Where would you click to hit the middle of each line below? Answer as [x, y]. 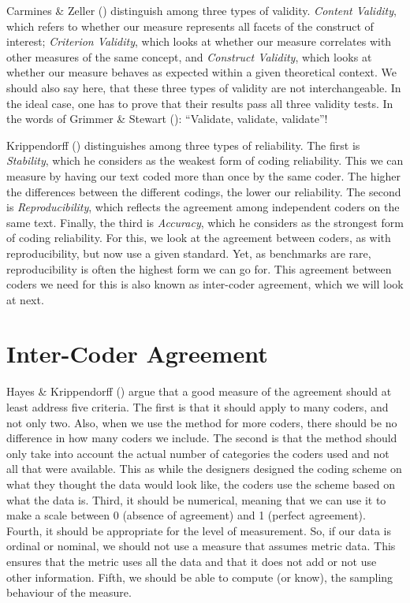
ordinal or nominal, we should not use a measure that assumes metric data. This [201, 546]
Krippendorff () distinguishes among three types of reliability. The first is [183, 145]
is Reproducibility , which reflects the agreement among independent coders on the [203, 207]
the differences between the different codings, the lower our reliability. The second [204, 191]
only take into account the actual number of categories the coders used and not [198, 453]
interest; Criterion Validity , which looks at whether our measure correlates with [199, 41]
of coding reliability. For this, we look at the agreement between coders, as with [199, 238]
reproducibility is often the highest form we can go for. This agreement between [199, 268]
